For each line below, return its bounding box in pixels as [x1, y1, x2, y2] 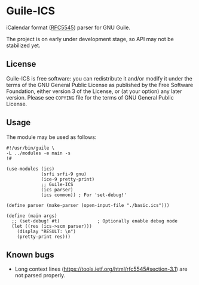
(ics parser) [41, 187, 74, 193]
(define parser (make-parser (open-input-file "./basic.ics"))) [6, 202, 170, 208]
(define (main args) [6, 213, 58, 219]
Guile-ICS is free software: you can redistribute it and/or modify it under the [6, 75, 192, 82]
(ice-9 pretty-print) [41, 176, 95, 182]
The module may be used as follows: [6, 133, 97, 141]
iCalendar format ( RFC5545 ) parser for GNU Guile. [6, 24, 130, 31]
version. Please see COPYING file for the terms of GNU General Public [6, 94, 174, 101]
